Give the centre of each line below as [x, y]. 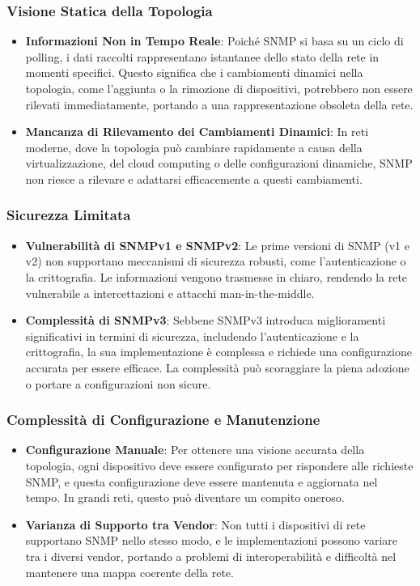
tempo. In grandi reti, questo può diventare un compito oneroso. [185, 497]
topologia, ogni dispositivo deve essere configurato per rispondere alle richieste [219, 465]
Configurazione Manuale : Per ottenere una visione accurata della [195, 450]
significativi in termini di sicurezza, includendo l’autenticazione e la [192, 335]
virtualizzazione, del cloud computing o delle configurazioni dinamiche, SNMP [219, 163]
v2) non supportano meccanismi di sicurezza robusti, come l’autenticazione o [216, 261]
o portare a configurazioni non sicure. [118, 383]
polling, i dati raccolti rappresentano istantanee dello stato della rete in [202, 56]
